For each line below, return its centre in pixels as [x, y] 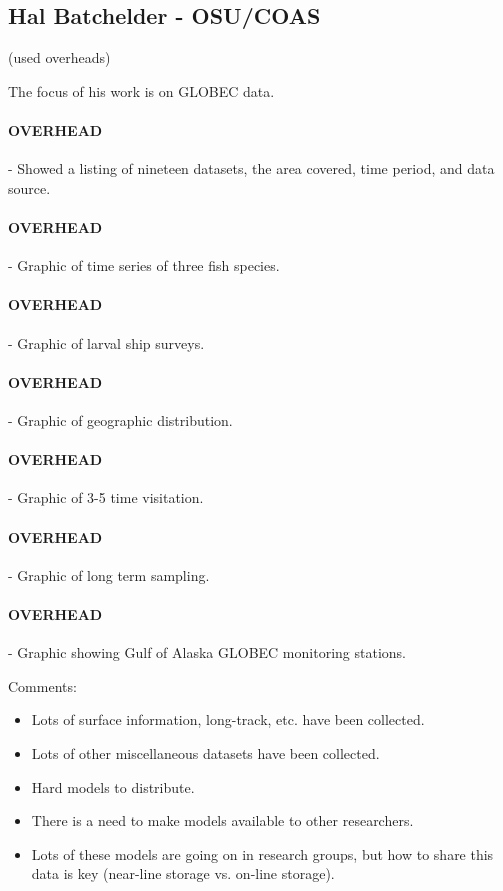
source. [29, 187]
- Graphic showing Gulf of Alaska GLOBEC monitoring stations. [207, 652]
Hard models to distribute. [113, 786]
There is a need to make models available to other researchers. [222, 820]
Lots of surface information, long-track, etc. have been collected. [228, 719]
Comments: [42, 685]
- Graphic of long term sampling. [109, 574]
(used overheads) [59, 57]
